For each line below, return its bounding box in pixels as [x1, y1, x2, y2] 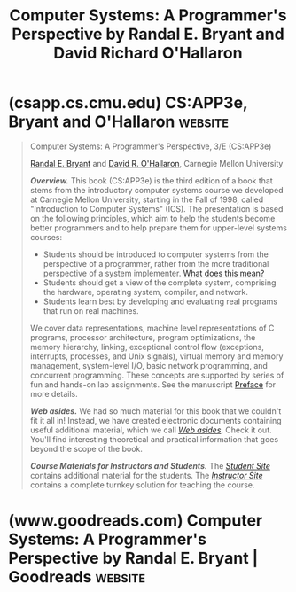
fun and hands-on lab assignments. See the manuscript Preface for [29, 378, 277, 390]
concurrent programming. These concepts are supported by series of [29, 370, 284, 380]
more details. [29, 388, 79, 399]
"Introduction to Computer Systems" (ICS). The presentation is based [29, 203, 284, 214]
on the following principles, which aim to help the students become [29, 213, 276, 223]
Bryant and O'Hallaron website [8, 112, 230, 132]
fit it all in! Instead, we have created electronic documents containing [29, 415, 282, 425]
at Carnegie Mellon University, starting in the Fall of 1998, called [29, 194, 264, 205]
